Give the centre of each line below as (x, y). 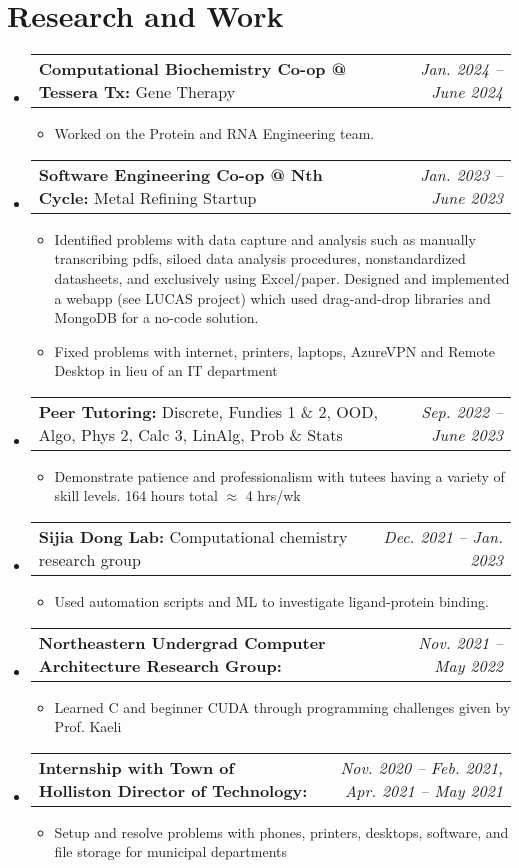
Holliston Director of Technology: (173, 790)
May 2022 (468, 665)
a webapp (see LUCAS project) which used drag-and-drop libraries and (272, 297)
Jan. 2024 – (461, 69)
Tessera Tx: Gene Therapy (137, 92)
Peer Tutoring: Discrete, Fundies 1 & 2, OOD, (208, 411)
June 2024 (467, 92)
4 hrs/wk (273, 495)
